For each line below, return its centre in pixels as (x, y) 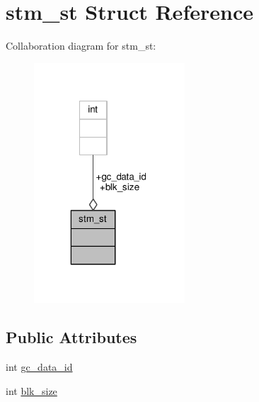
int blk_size (31, 390)
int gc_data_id (39, 367)
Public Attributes (71, 337)
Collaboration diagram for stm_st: (81, 46)
